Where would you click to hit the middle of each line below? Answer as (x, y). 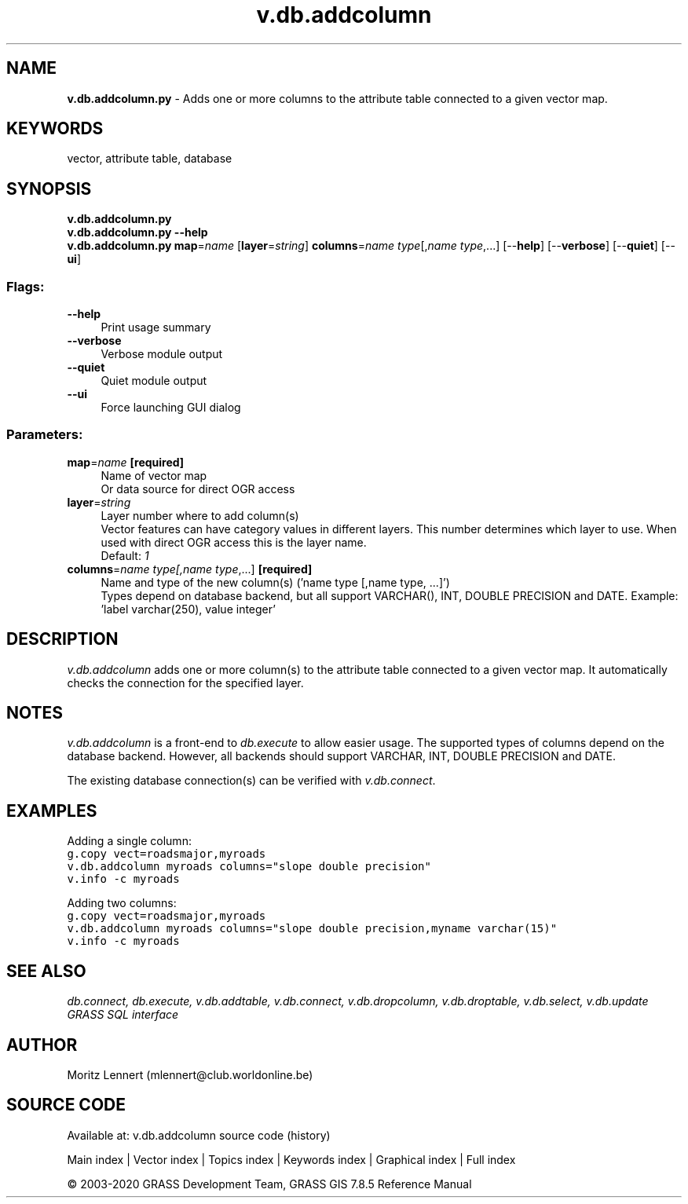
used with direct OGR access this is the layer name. (234, 542)
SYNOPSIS (49, 188)
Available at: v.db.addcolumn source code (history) (199, 1135)
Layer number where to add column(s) (200, 515)
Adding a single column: (129, 841)
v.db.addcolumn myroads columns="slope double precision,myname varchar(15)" (312, 929)
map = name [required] (126, 462)
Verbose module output (162, 354)
